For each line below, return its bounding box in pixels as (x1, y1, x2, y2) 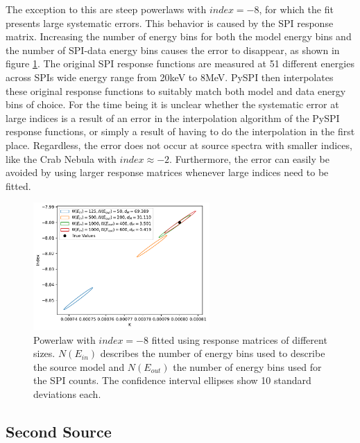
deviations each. (33, 386, 101, 401)
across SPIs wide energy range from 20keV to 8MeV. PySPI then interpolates (6, 69, 334, 84)
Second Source (6, 420, 112, 442)
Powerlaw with (33, 332, 96, 347)
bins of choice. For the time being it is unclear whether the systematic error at (6, 97, 339, 112)
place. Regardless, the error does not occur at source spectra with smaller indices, (6, 137, 352, 152)
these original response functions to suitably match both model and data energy (6, 83, 346, 98)
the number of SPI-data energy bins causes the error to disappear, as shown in (6, 42, 340, 57)
